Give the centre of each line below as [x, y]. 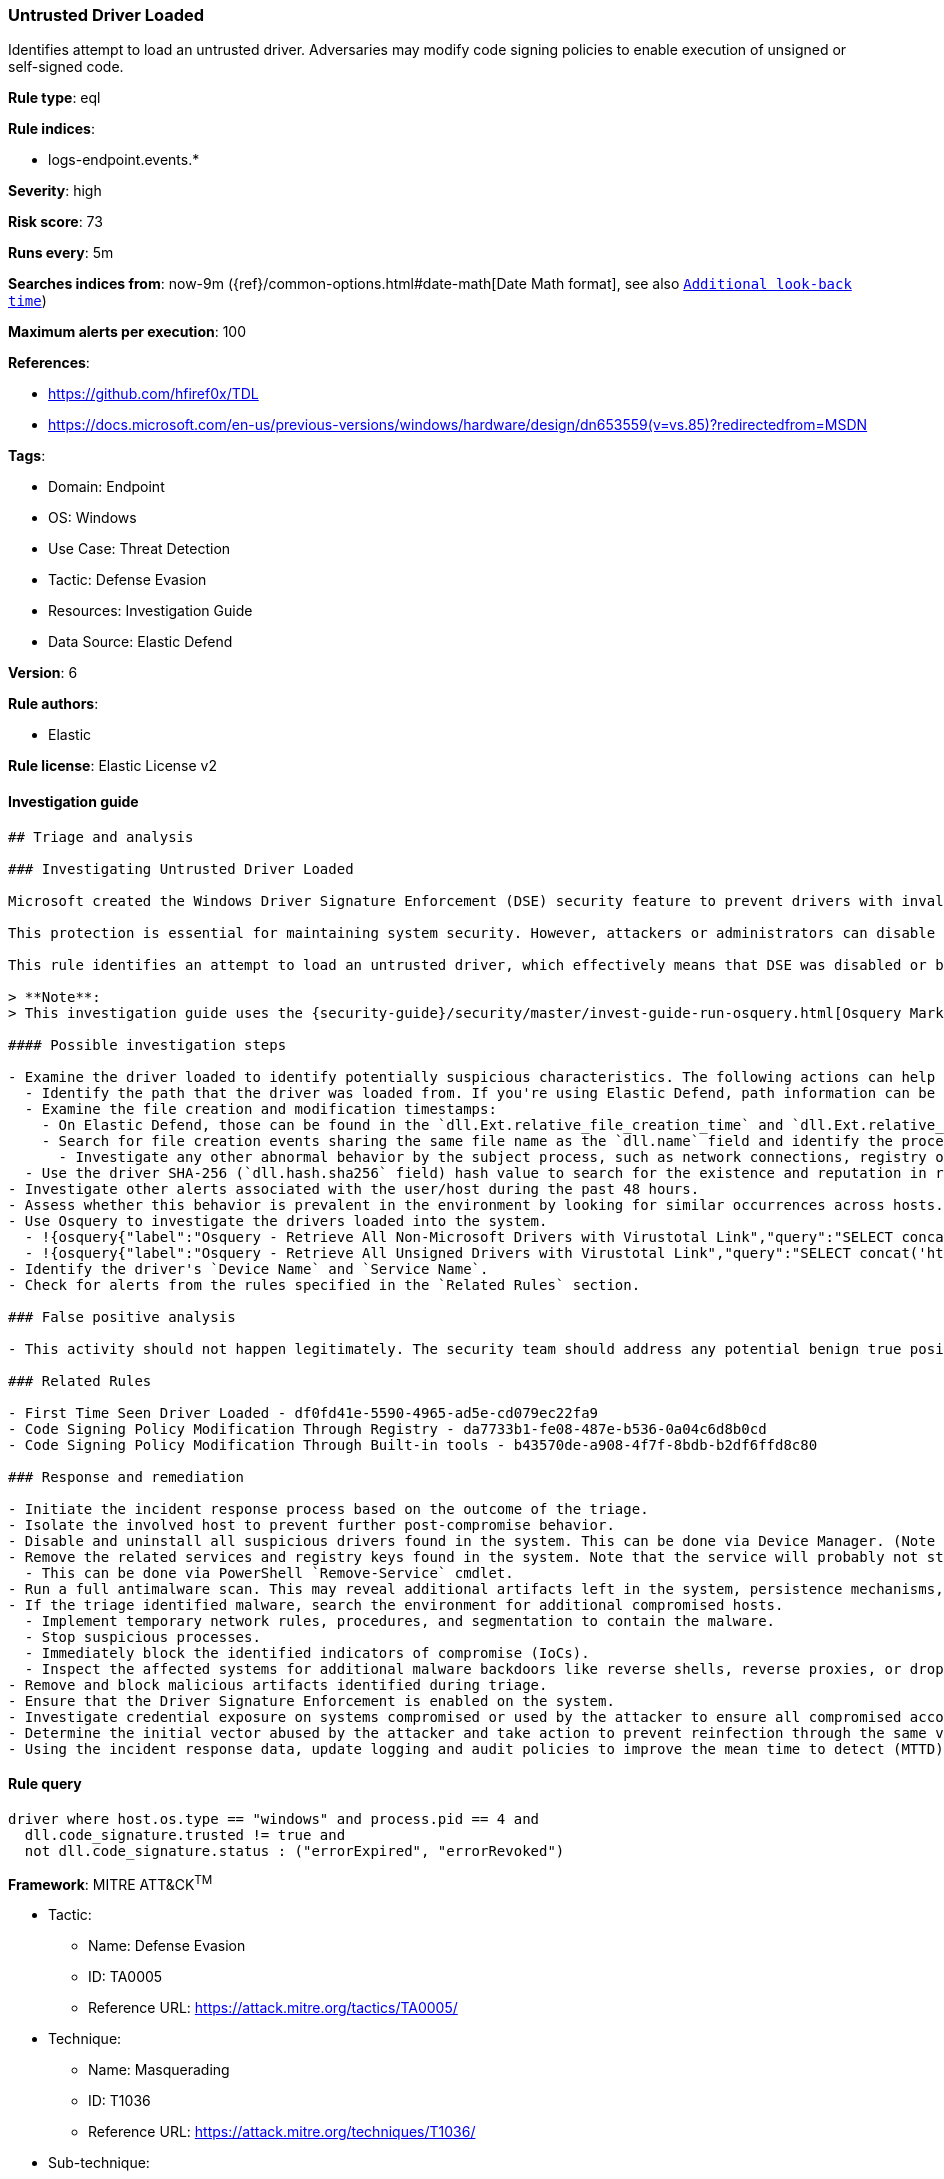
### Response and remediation [126, 1476]
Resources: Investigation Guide [150, 611]
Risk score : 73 [55, 222]
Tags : [27, 456]
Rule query [45, 1784]
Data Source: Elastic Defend [140, 642]
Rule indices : [51, 129]
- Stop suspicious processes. [142, 1636]
